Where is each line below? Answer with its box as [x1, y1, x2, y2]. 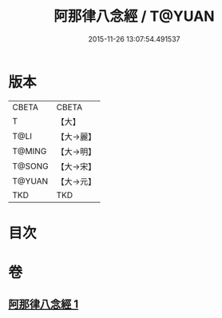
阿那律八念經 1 [8, 297, 79, 312]
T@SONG [12, 161, 50, 172]
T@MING [12, 145, 47, 157]
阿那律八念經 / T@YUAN [54, 7, 215, 26]
